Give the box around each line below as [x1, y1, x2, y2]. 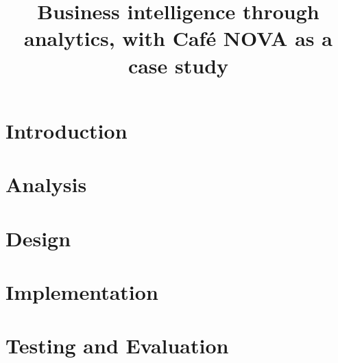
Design [5, 224, 71, 252]
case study [128, 51, 229, 79]
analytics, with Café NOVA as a [24, 24, 333, 52]
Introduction [5, 116, 128, 144]
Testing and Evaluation [5, 331, 229, 360]
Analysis [5, 170, 87, 198]
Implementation [5, 277, 158, 305]
